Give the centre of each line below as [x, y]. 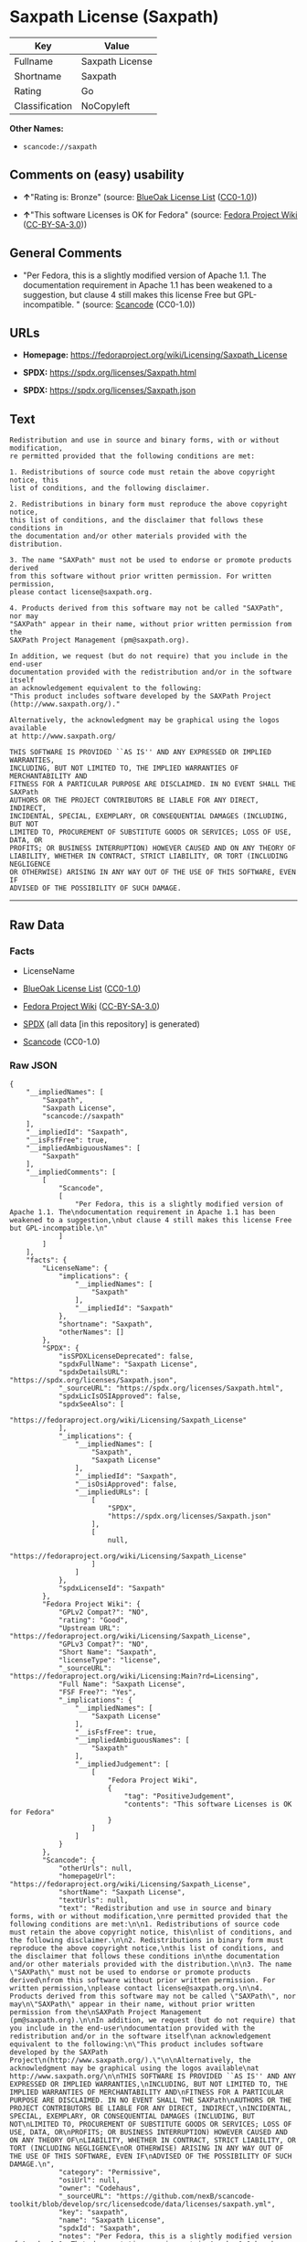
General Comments [66, 253]
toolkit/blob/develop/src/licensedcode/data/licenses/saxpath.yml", [143, 2205]
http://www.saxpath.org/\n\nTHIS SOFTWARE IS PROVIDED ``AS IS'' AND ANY [153, 2077]
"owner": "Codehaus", [100, 2189]
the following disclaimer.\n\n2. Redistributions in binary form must [147, 1940]
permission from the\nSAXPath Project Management [106, 2012]
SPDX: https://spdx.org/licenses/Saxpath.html [109, 373]
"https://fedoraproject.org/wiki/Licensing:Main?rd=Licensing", [134, 1676]
